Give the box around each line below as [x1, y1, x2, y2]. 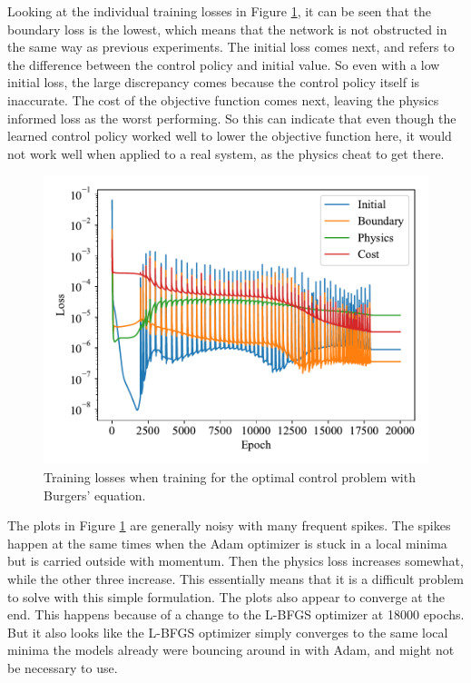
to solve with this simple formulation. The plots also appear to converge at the [7, 587, 445, 606]
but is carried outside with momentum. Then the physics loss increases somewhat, [7, 551, 464, 570]
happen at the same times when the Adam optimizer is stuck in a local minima [7, 533, 447, 552]
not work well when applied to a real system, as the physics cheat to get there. [7, 144, 445, 163]
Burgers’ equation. [44, 485, 146, 504]
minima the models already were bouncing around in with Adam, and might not [7, 640, 455, 659]
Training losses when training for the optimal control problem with [44, 467, 416, 486]
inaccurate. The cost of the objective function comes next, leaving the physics [7, 90, 439, 109]
